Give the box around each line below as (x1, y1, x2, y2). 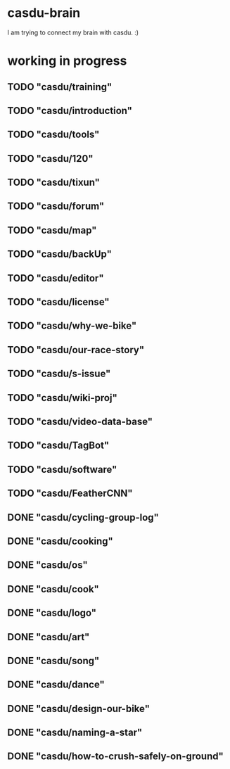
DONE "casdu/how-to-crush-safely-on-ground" (7, 751, 224, 763)
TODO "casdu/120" (7, 153, 94, 165)
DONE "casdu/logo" (7, 607, 97, 619)
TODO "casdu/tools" (7, 129, 100, 141)
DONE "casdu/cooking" (7, 535, 114, 547)
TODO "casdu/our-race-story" (7, 343, 145, 356)
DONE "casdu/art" (7, 631, 90, 643)
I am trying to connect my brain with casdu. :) (7, 28, 139, 37)
